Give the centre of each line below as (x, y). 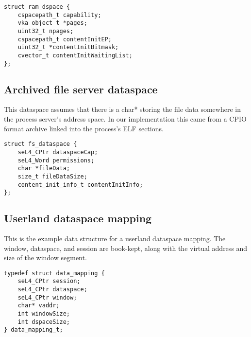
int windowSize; (44, 314)
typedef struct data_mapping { (54, 273)
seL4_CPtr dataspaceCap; (58, 152)
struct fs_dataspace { (41, 144)
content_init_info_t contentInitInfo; (80, 185)
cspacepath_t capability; (59, 15)
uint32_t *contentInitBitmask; (68, 47)
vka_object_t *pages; (52, 23)
